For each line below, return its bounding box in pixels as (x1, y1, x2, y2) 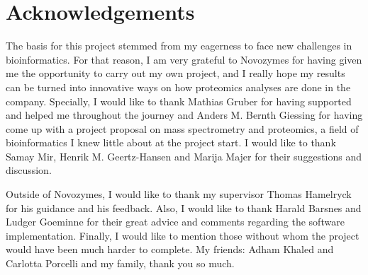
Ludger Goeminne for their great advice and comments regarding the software (6, 214, 345, 229)
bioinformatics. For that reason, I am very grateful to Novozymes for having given (6, 52, 362, 66)
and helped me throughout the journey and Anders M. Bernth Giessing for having (6, 107, 363, 122)
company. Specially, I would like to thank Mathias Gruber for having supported (6, 93, 352, 108)
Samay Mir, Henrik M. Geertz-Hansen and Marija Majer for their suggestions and (6, 148, 362, 163)
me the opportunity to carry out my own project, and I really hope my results (6, 66, 345, 81)
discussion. (6, 163, 52, 177)
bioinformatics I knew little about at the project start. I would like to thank (6, 135, 336, 150)
